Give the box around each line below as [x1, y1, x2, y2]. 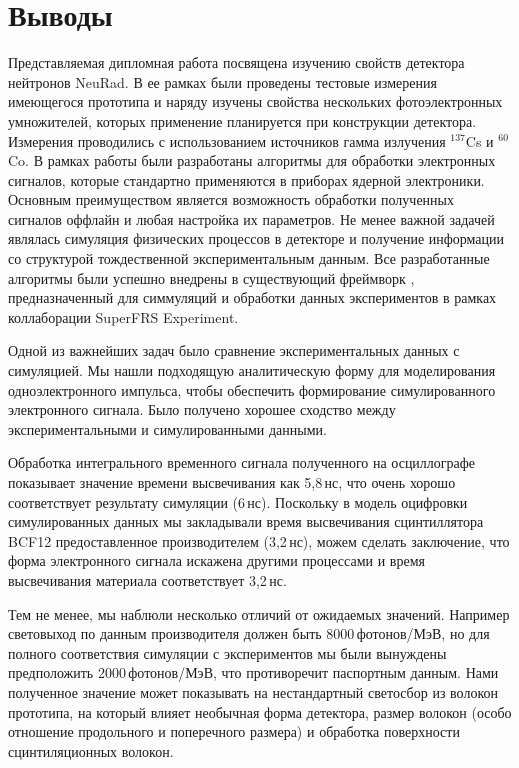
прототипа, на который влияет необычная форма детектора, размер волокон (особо [8, 701, 512, 722]
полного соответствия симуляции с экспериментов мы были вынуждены [8, 642, 447, 663]
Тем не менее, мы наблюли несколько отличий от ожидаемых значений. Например [8, 603, 510, 624]
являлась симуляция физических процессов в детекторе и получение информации [8, 228, 505, 249]
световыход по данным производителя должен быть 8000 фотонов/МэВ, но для [8, 623, 490, 644]
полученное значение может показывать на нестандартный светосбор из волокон [8, 681, 498, 702]
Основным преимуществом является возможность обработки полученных [8, 189, 454, 210]
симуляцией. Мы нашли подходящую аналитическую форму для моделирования [8, 360, 496, 381]
